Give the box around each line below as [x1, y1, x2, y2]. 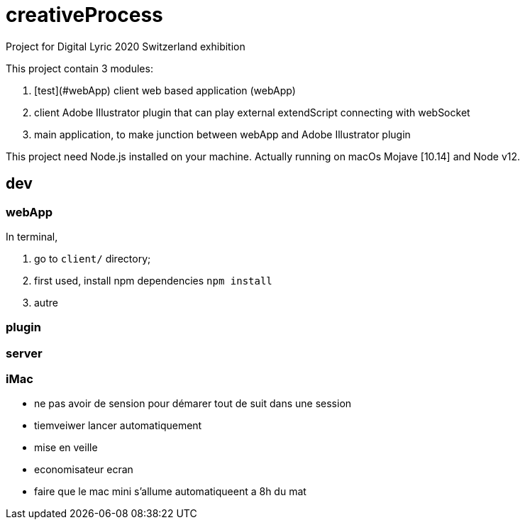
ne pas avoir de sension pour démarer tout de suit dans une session [34, 397, 352, 410]
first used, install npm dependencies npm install [34, 274, 272, 287]
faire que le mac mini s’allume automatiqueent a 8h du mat [34, 485, 306, 498]
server [6, 346, 43, 360]
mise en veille [34, 441, 98, 454]
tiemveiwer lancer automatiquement [34, 419, 202, 432]
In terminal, [6, 230, 58, 243]
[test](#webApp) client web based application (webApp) [34, 84, 296, 96]
